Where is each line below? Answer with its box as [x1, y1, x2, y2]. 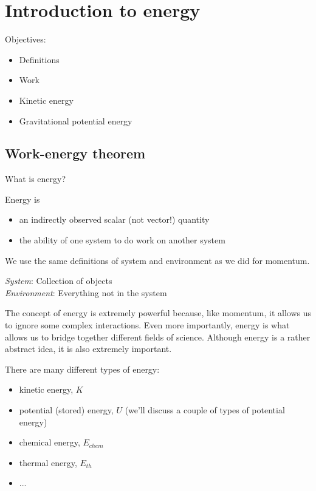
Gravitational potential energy [19, 114, 132, 127]
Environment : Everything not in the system [5, 286, 167, 299]
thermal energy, [19, 456, 77, 469]
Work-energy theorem [5, 144, 146, 163]
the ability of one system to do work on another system [19, 234, 225, 246]
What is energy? [5, 172, 66, 185]
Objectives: [5, 33, 46, 46]
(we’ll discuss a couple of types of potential [125, 404, 285, 416]
